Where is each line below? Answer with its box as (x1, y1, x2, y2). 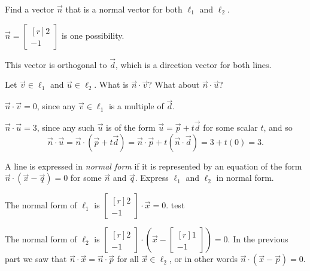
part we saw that (5, 252, 67, 265)
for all (117, 252, 139, 265)
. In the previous (227, 233, 288, 245)
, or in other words (169, 252, 238, 265)
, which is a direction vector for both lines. (116, 58, 272, 70)
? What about (148, 78, 200, 91)
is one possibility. (61, 29, 124, 41)
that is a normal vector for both (65, 3, 183, 15)
